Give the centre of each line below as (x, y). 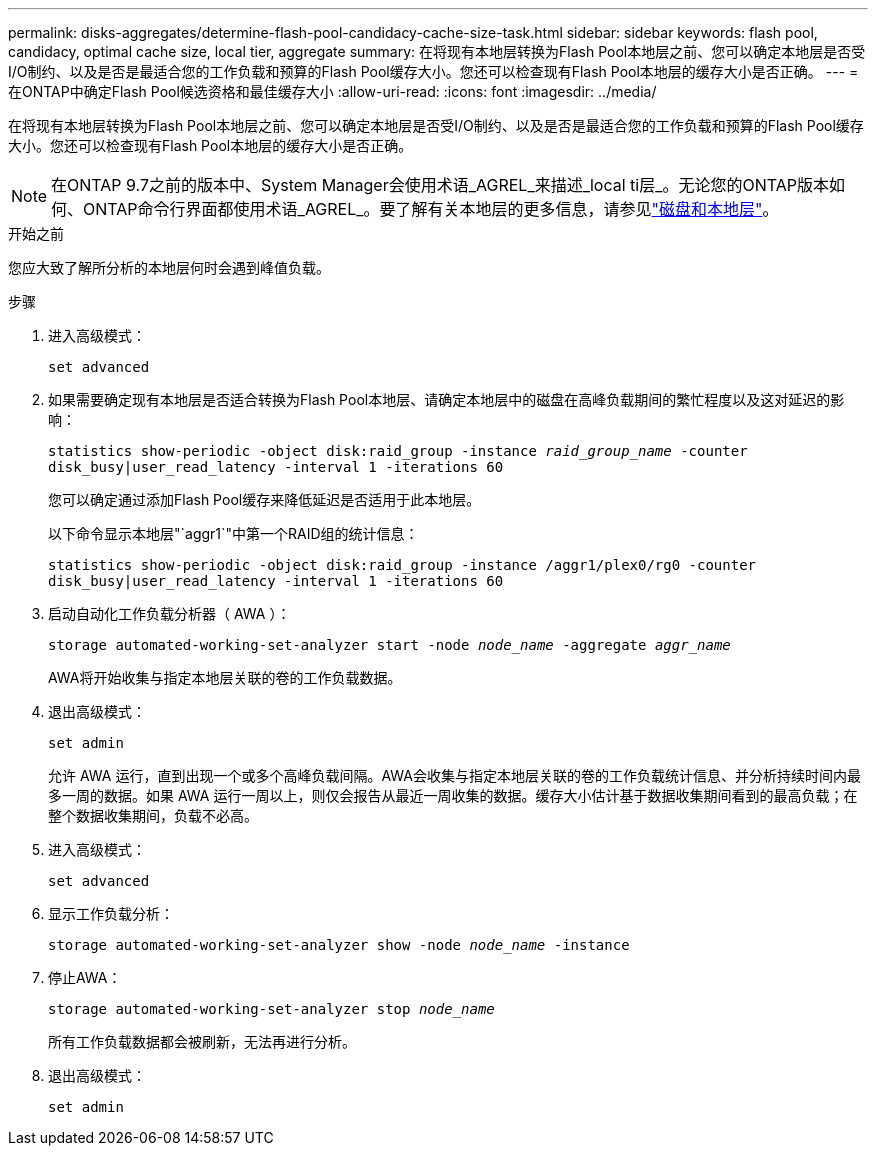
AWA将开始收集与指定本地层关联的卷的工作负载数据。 (225, 677)
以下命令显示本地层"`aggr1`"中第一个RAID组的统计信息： (233, 533)
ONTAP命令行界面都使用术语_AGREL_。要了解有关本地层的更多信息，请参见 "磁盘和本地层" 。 (431, 209)
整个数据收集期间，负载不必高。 (153, 815)
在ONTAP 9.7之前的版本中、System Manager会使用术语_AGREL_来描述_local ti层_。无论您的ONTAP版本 (440, 185)
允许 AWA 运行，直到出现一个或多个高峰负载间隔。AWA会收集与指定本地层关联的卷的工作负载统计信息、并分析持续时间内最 (454, 775)
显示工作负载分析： (111, 913)
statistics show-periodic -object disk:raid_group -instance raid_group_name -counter (398, 451)
